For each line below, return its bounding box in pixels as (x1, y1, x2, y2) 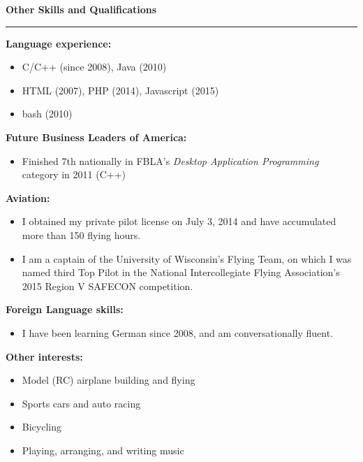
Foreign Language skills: (6, 302, 124, 317)
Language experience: (6, 36, 112, 50)
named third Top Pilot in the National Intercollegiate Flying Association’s (22, 265, 340, 280)
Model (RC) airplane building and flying (22, 373, 195, 387)
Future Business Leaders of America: (6, 129, 187, 144)
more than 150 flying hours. (22, 227, 141, 242)
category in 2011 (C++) (22, 167, 126, 182)
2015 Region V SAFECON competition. (22, 278, 193, 293)
